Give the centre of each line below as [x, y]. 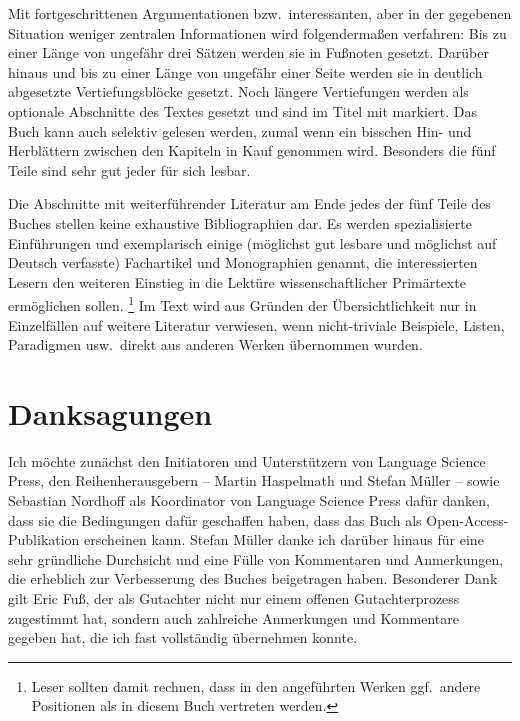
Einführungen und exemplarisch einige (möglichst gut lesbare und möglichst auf [252, 242]
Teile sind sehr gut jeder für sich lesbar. [129, 169]
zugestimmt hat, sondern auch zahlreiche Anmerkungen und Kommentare [234, 617]
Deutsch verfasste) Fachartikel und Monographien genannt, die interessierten [243, 262]
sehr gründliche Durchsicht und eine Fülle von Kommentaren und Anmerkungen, [256, 558]
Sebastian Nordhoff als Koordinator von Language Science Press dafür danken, [249, 500]
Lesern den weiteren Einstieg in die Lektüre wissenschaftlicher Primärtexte [237, 281]
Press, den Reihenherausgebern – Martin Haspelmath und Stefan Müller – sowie [254, 480]
